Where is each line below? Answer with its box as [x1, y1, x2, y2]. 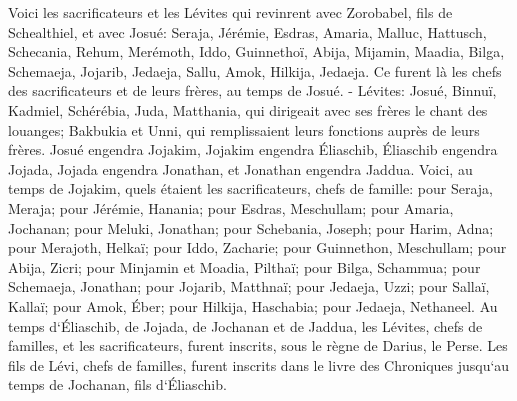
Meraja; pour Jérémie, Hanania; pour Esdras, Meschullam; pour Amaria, [8, 197, 454, 218]
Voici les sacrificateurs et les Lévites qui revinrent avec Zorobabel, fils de [8, 2, 453, 22]
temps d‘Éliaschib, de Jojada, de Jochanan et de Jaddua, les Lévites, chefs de [8, 315, 483, 336]
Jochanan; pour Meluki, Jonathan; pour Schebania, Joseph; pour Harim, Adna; [8, 217, 494, 238]
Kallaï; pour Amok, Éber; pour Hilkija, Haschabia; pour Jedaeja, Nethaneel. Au [8, 295, 498, 316]
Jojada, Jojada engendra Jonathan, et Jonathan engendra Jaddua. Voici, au [8, 158, 473, 179]
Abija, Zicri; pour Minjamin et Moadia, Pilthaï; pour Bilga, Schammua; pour [8, 256, 481, 277]
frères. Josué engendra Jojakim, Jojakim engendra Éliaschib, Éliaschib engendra [8, 139, 498, 160]
